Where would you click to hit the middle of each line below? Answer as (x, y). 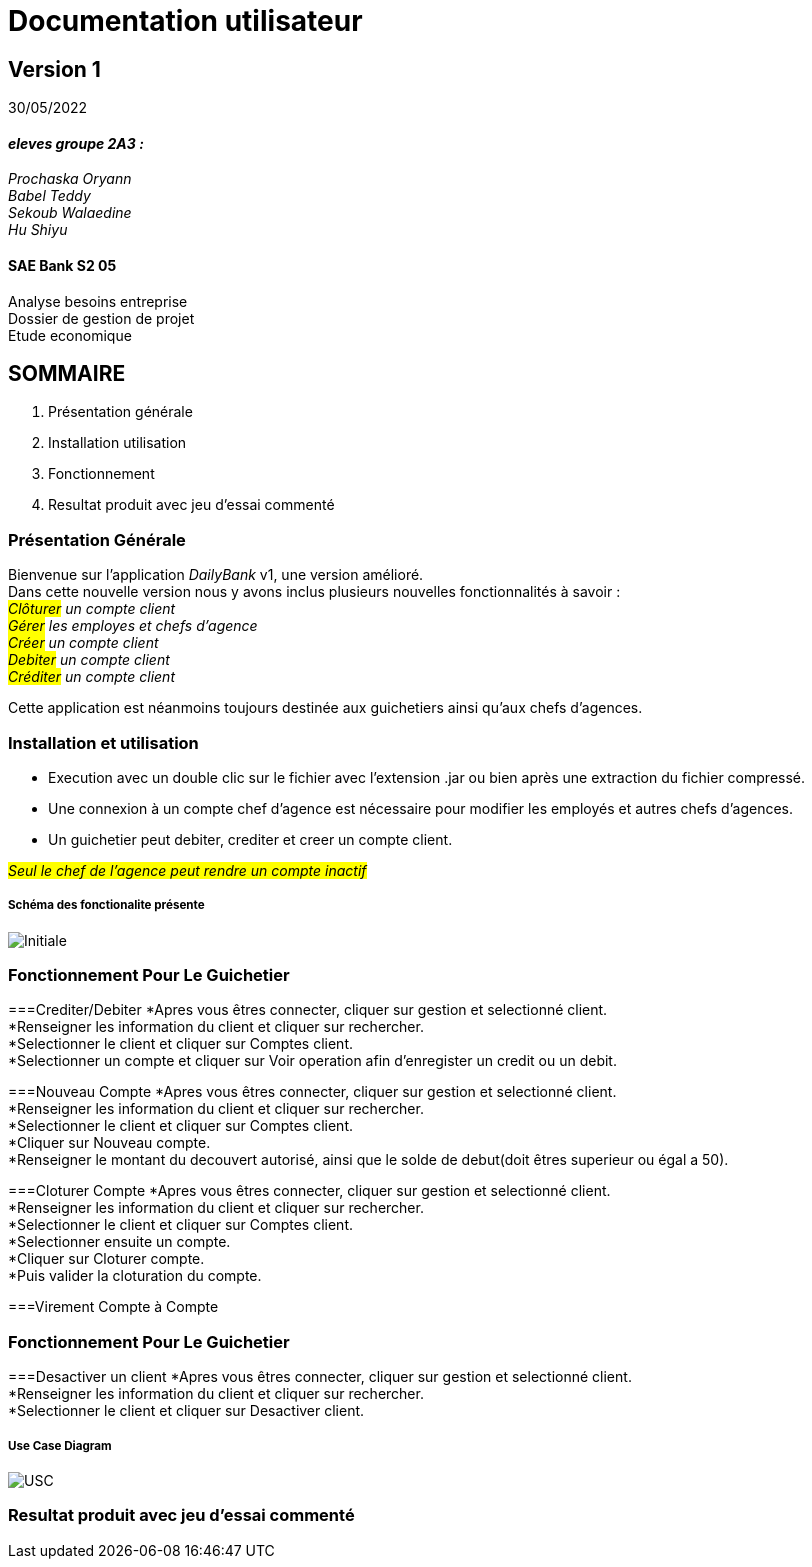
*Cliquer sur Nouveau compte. (109, 1143)
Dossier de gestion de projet (101, 318)
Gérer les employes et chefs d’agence (133, 626)
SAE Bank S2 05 (62, 265)
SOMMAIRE (67, 374)
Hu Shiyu (38, 230)
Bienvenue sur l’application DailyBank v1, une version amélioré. (216, 575)
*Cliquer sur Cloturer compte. (106, 1259)
